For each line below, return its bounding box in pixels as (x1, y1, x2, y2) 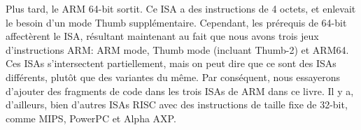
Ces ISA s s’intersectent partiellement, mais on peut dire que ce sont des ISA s (6, 56, 337, 71)
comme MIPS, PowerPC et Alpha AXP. (6, 110, 176, 125)
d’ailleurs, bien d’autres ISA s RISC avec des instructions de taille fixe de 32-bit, (6, 97, 348, 112)
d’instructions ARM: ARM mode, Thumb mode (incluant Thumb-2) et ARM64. (6, 42, 349, 57)
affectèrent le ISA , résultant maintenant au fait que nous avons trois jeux (6, 29, 319, 43)
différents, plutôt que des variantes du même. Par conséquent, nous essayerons (6, 69, 341, 84)
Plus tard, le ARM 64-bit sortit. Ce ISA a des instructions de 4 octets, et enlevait (6, 1, 356, 15)
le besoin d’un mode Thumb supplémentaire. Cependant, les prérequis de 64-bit (6, 15, 347, 29)
